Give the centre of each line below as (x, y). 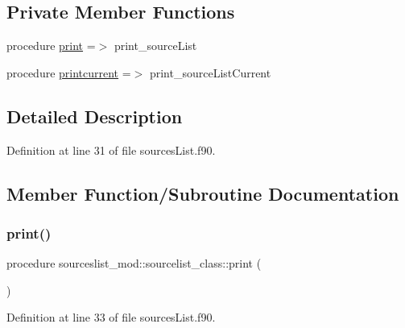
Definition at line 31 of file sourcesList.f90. (111, 149)
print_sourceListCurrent (210, 72)
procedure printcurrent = (69, 72)
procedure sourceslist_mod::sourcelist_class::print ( (134, 263)
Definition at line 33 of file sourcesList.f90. (111, 317)
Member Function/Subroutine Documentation (203, 193)
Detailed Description (95, 116)
